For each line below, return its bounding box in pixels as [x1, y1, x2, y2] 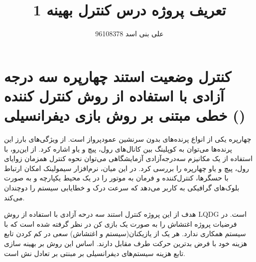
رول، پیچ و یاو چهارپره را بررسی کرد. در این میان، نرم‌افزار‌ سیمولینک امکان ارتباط [4, 163, 250, 173]
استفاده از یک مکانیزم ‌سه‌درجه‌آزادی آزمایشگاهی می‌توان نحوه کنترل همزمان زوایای [4, 153, 253, 164]
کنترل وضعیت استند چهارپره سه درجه [4, 66, 232, 86]
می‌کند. [4, 192, 25, 202]
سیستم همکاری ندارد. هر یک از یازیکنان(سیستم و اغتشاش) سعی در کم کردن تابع [4, 228, 246, 239]
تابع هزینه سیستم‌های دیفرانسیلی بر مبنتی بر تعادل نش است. [4, 248, 185, 258]
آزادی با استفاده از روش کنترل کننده [4, 85, 224, 105]
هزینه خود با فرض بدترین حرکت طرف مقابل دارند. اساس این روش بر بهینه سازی [4, 238, 248, 248]
